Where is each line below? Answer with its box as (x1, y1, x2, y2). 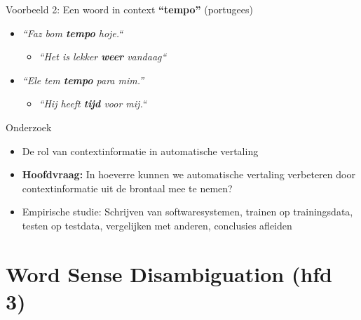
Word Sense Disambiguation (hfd (6, 259, 333, 288)
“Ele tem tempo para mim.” (22, 72, 144, 87)
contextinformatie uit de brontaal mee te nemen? (22, 180, 233, 195)
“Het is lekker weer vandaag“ (39, 49, 167, 64)
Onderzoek (6, 119, 52, 134)
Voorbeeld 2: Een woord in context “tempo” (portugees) (6, 2, 253, 16)
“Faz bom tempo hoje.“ (22, 25, 123, 40)
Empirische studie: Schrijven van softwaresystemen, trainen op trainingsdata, (22, 204, 353, 219)
